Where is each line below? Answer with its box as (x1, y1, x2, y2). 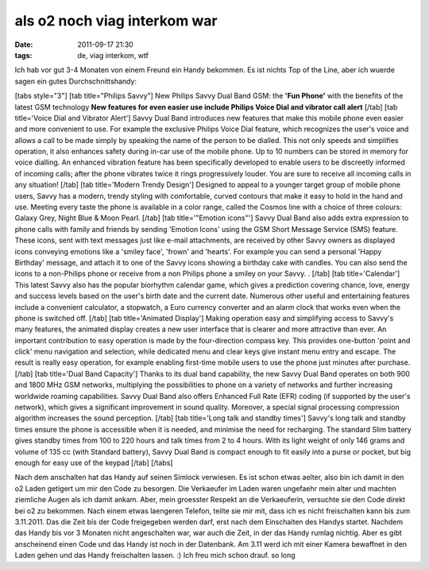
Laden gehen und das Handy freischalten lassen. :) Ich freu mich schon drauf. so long (14, 551, 296, 560)
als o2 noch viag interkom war (14, 12, 218, 29)
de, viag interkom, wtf (77, 50, 149, 60)
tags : (14, 50, 33, 60)
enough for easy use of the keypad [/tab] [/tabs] (14, 458, 173, 467)
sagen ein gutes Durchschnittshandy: (14, 76, 137, 86)
